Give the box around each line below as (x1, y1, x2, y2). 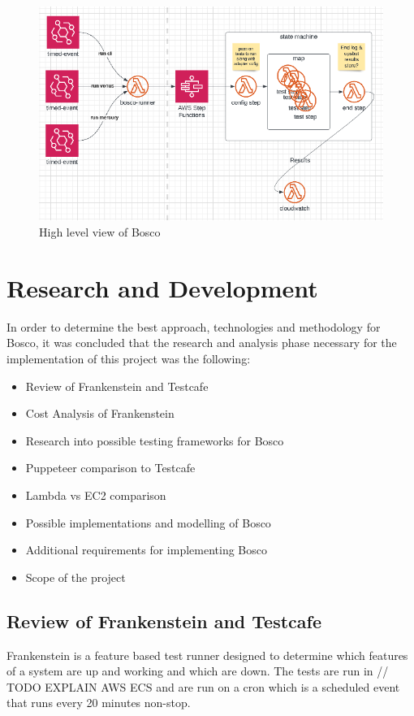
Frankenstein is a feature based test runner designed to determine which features (6, 646, 408, 663)
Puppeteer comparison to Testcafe (25, 459, 196, 476)
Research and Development (6, 271, 318, 304)
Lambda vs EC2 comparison (25, 486, 166, 503)
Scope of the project (25, 568, 126, 585)
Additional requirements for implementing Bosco (25, 541, 267, 558)
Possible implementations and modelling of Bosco (25, 514, 271, 531)
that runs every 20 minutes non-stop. (6, 694, 191, 711)
